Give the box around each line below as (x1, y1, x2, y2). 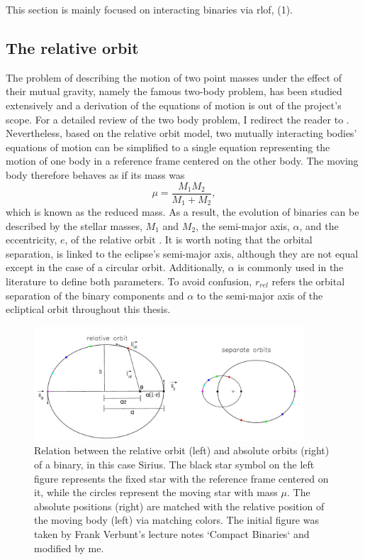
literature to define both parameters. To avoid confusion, (6, 274, 252, 289)
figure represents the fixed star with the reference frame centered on (34, 471, 329, 485)
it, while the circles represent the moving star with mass (34, 485, 278, 500)
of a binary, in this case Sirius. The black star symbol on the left (34, 456, 315, 471)
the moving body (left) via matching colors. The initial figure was (34, 512, 319, 527)
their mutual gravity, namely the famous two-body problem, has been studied (6, 84, 342, 99)
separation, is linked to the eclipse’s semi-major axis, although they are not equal (6, 246, 359, 260)
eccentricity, (6, 232, 57, 247)
